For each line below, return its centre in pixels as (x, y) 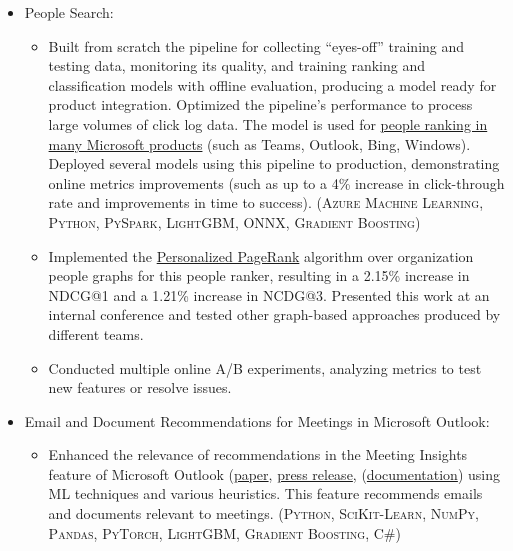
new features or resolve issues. (140, 387)
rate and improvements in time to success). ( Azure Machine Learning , (266, 202)
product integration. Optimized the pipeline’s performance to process (260, 104)
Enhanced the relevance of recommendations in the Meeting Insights (258, 454)
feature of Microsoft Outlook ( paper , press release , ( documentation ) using (274, 473)
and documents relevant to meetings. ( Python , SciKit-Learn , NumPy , (263, 513)
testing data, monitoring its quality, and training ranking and (237, 65)
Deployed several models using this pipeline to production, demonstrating (274, 163)
